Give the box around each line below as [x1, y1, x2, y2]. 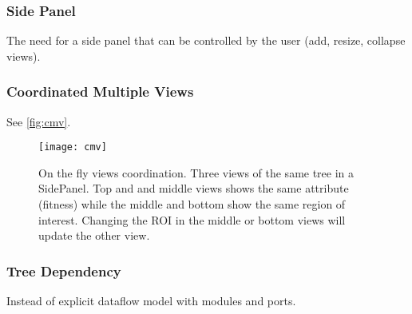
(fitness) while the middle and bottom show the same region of [38, 196, 346, 213]
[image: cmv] [38, 141, 107, 153]
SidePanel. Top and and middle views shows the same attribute [38, 180, 349, 197]
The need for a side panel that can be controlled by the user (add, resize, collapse [6, 32, 406, 49]
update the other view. [38, 227, 150, 244]
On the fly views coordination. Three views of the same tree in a [38, 164, 355, 181]
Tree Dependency [6, 260, 121, 280]
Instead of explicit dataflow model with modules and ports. [6, 292, 296, 309]
